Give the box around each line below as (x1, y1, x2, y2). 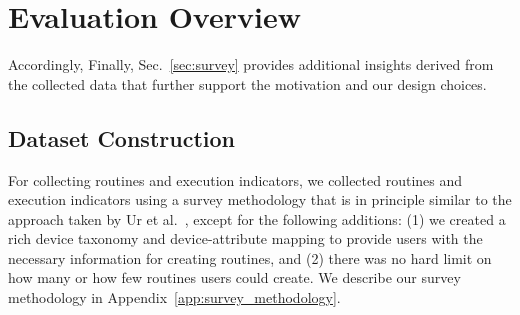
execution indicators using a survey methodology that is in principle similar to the (8, 189, 512, 210)
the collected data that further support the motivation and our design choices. (8, 73, 487, 94)
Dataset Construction (8, 122, 235, 153)
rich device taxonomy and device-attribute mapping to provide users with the (8, 228, 483, 249)
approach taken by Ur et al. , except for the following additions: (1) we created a (8, 208, 506, 229)
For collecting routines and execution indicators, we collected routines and (8, 169, 463, 190)
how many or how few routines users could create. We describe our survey (8, 267, 461, 288)
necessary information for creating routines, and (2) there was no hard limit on (8, 247, 492, 268)
